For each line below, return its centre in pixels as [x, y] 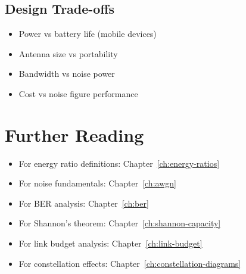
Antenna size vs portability [68, 53]
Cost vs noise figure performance [78, 93]
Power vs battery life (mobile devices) [88, 34]
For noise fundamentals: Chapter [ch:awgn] [97, 183]
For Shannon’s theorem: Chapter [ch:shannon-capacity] [120, 223]
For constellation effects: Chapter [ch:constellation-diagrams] [130, 263]
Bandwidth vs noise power [67, 74]
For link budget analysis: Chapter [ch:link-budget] [110, 243]
